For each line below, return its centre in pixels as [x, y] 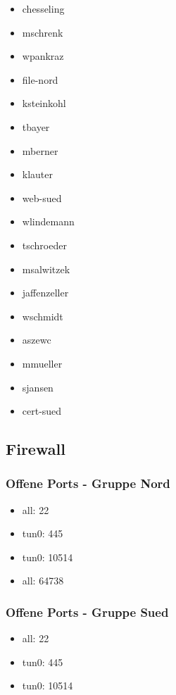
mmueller [42, 363]
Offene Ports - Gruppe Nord [88, 483]
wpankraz [43, 56]
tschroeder [44, 245]
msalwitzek [46, 269]
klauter [38, 174]
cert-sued [42, 411]
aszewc [37, 340]
